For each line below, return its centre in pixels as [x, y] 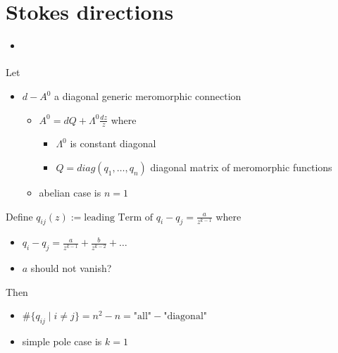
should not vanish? [71, 268]
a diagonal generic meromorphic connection [148, 96]
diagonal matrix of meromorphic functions [241, 167]
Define [19, 216]
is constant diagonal [113, 143]
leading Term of [118, 217]
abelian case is [70, 193]
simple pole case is [62, 341]
